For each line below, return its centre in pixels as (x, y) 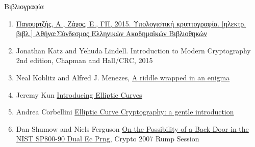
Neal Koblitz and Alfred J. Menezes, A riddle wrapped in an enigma (123, 77)
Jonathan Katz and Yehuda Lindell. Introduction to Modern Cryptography (133, 50)
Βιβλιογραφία (24, 6)
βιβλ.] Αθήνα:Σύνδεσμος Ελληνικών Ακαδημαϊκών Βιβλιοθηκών (111, 33)
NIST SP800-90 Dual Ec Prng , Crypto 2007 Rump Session (108, 139)
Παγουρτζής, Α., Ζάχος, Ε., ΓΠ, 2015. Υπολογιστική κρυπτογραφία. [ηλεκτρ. (131, 23)
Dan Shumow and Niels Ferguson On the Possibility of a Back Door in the (132, 128)
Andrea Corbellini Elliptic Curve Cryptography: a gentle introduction (125, 112)
